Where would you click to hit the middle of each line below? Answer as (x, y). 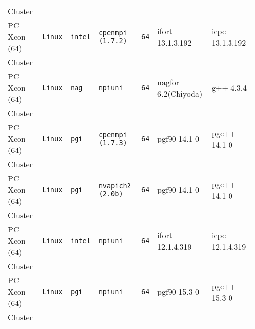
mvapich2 (115, 186)
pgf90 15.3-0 (178, 291)
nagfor (168, 82)
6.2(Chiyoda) (180, 93)
